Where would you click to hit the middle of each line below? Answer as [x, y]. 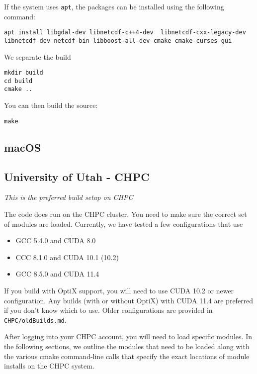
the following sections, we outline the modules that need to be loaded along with [127, 346]
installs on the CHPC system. [49, 366]
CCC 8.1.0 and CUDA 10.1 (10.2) [67, 257]
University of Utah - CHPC [77, 176]
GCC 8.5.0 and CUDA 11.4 [57, 274]
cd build [18, 81]
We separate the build [38, 56]
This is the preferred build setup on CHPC [69, 197]
